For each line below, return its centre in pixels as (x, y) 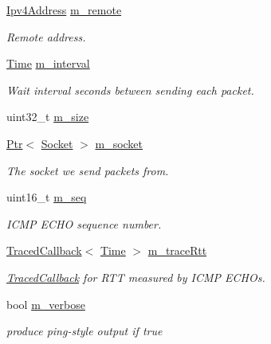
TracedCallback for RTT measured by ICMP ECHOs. (136, 277)
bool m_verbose (46, 304)
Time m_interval (48, 63)
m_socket (119, 143)
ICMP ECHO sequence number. (84, 223)
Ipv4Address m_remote (64, 10)
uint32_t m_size (48, 117)
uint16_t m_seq (47, 197)
